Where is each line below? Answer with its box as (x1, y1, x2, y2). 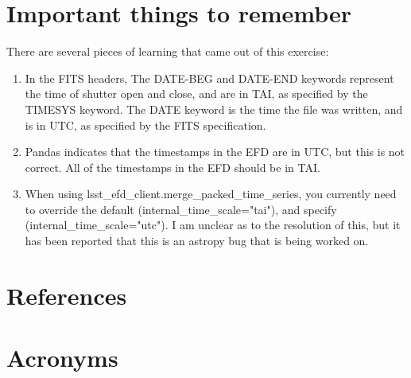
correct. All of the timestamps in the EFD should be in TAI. (25, 158, 320, 175)
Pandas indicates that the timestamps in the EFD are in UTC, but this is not (25, 143, 405, 160)
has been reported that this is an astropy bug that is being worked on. (25, 232, 369, 249)
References (6, 279, 127, 311)
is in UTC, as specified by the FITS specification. (25, 116, 266, 133)
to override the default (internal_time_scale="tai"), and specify (25, 201, 337, 217)
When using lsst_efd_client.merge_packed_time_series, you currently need (25, 185, 397, 202)
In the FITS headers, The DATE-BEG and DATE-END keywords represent (25, 69, 394, 86)
